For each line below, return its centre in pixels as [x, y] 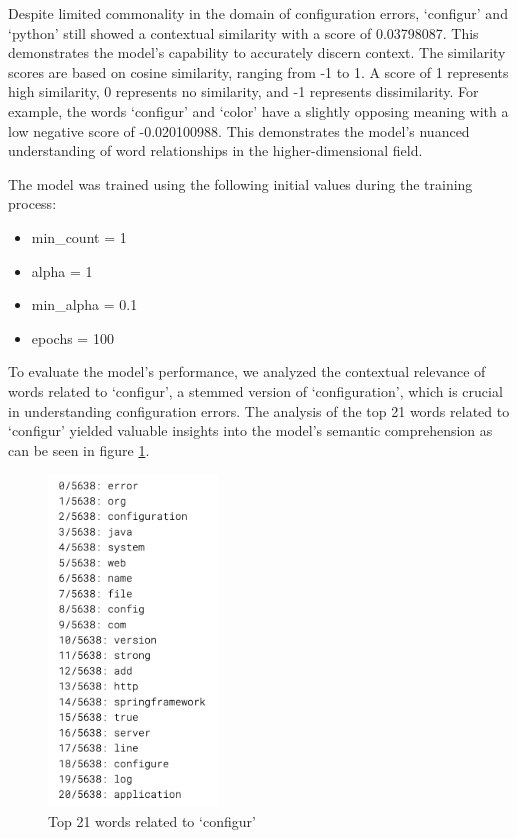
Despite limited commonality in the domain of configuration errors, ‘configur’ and [258, 13]
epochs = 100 [72, 337]
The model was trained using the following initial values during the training [240, 183]
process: [32, 203]
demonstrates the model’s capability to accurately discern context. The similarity [257, 52]
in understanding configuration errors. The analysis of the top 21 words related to [259, 410]
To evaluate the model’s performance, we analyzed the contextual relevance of [247, 371]
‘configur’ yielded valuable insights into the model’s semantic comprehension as [250, 430]
